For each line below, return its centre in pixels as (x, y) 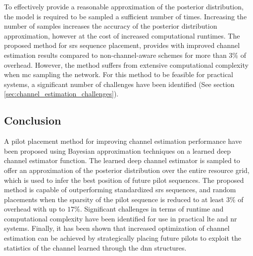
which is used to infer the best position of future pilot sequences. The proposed (124, 180)
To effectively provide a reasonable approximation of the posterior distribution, (124, 6)
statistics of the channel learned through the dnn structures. (95, 247)
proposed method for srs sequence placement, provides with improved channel (122, 45)
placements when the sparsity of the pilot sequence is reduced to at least (114, 199)
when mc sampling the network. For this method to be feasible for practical (119, 74)
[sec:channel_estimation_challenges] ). (61, 94)
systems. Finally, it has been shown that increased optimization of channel (117, 228)
